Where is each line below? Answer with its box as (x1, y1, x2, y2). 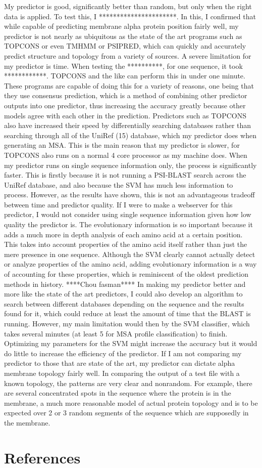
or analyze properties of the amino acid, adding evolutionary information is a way (4, 259, 257, 269)
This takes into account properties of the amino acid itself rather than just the (4, 239, 247, 249)
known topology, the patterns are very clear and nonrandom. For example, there (4, 377, 252, 388)
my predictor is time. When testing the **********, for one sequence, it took (4, 60, 243, 71)
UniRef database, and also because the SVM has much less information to (4, 179, 233, 190)
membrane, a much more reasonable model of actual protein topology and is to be (4, 397, 258, 408)
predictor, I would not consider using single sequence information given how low (4, 209, 251, 220)
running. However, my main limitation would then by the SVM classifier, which (4, 318, 250, 328)
